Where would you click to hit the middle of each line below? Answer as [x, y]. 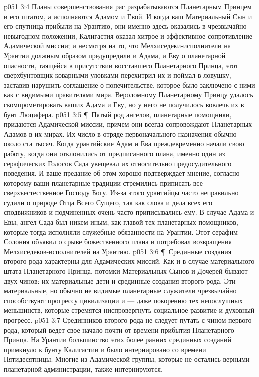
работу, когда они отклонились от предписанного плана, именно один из [115, 153]
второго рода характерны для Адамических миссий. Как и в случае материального [129, 261]
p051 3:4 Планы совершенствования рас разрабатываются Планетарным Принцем [128, 6]
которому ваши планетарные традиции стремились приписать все [103, 183]
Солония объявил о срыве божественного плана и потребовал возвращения [118, 241]
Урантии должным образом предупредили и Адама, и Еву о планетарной [115, 55]
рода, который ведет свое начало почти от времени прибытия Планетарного [119, 329]
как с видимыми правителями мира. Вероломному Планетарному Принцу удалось [129, 95]
